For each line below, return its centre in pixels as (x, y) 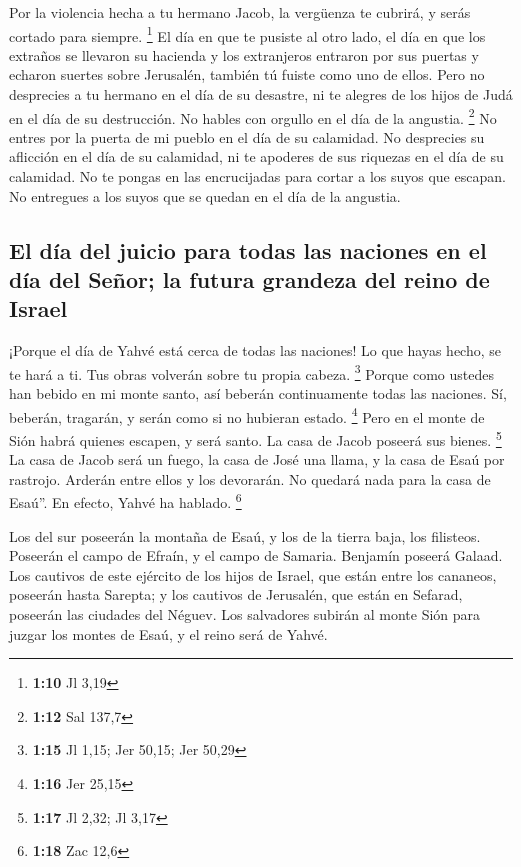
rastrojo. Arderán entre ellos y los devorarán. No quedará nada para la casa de (250, 478)
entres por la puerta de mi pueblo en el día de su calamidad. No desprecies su (247, 136)
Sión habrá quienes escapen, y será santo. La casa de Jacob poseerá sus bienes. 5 (255, 438)
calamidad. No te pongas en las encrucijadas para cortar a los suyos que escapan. (257, 176)
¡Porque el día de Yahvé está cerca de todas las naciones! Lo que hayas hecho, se (255, 350)
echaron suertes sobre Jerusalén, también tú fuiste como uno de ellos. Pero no (247, 74)
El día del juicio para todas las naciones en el (248, 249)
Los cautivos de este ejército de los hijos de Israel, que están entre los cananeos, (253, 574)
